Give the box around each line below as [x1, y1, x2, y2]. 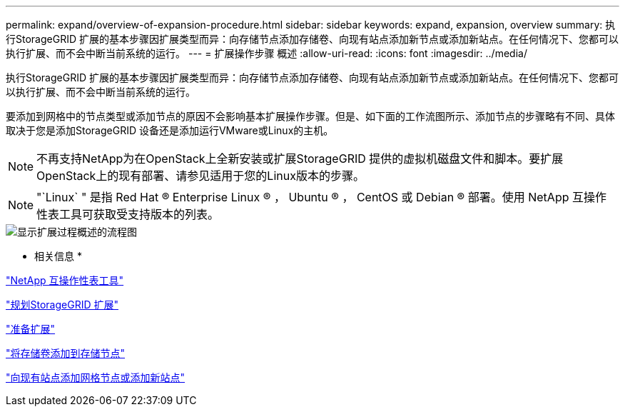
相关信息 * [34, 250, 82, 262]
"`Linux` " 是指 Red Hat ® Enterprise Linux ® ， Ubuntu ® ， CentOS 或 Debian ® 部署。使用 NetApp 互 [36, 190, 584, 204]
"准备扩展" [6, 323, 56, 335]
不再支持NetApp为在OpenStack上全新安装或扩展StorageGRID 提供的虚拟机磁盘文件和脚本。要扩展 [36, 151, 564, 166]
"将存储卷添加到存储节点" [6, 347, 126, 359]
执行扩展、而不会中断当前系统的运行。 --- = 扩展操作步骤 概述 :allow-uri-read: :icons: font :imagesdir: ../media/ [6, 47, 527, 59]
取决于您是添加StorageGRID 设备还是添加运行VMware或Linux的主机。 [6, 124, 334, 136]
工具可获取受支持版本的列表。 [59, 207, 220, 221]
